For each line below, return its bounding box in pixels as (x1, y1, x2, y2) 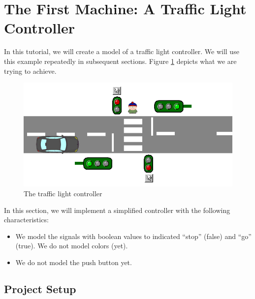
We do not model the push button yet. (15, 257, 132, 267)
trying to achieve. (4, 65, 57, 76)
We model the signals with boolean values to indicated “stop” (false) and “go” (15, 231, 252, 241)
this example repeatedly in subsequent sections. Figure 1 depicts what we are (4, 56, 237, 66)
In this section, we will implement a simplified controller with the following (4, 205, 230, 215)
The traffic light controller (24, 188, 102, 198)
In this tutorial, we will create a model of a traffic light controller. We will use (4, 46, 239, 57)
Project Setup (4, 281, 76, 296)
